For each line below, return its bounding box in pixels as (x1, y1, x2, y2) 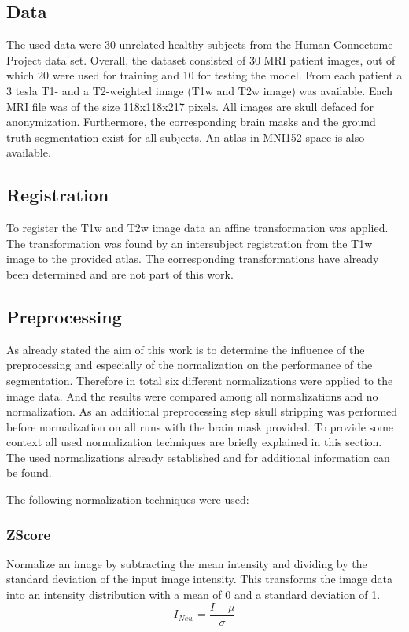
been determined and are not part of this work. (6, 265, 234, 282)
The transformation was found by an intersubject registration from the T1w (6, 235, 373, 251)
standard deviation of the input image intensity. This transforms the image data (6, 571, 392, 587)
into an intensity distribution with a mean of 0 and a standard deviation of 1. (6, 586, 381, 603)
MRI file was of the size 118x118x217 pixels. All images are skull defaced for (6, 98, 374, 114)
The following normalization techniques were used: (6, 491, 249, 508)
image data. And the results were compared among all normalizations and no (6, 387, 378, 404)
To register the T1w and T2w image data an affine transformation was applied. (6, 220, 389, 236)
